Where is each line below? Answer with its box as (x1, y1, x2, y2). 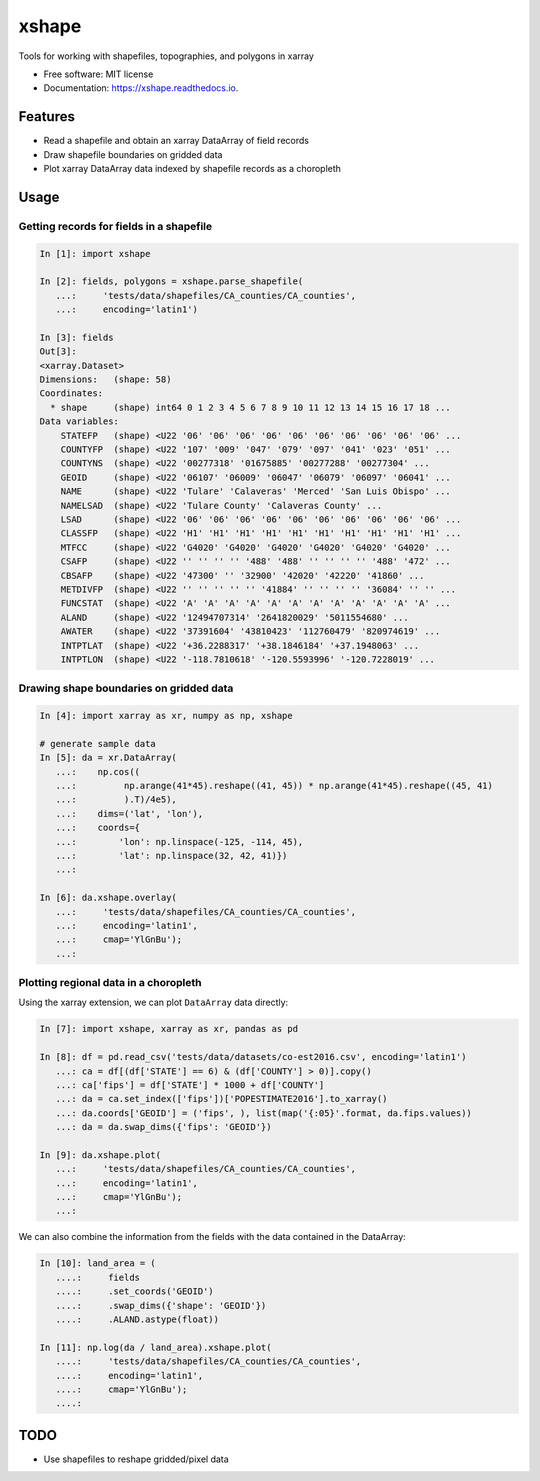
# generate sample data (39, 738, 157, 749)
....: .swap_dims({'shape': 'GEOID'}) (55, 1300, 267, 1311)
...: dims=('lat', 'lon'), (55, 808, 204, 819)
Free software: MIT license (43, 68, 154, 80)
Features (18, 108, 75, 125)
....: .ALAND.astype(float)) (55, 1314, 220, 1325)
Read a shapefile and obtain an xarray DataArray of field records (43, 135, 310, 147)
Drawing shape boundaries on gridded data (18, 681, 234, 695)
